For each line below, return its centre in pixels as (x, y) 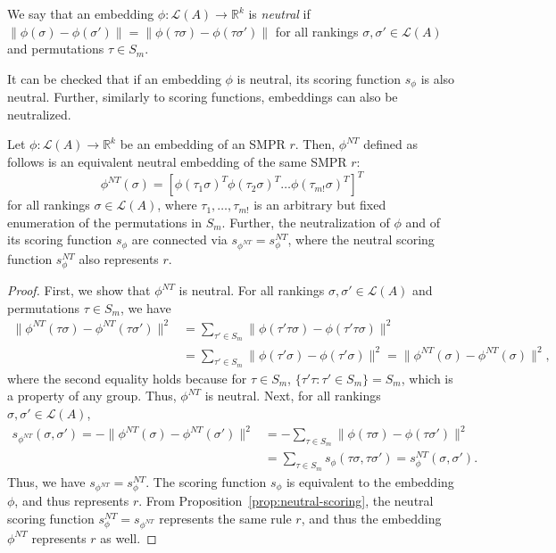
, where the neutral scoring (361, 239)
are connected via (179, 239)
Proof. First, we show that (79, 290)
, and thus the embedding (371, 519)
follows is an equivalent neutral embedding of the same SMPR (177, 162)
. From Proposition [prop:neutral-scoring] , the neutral (286, 501)
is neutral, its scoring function (319, 78)
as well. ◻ (129, 537)
